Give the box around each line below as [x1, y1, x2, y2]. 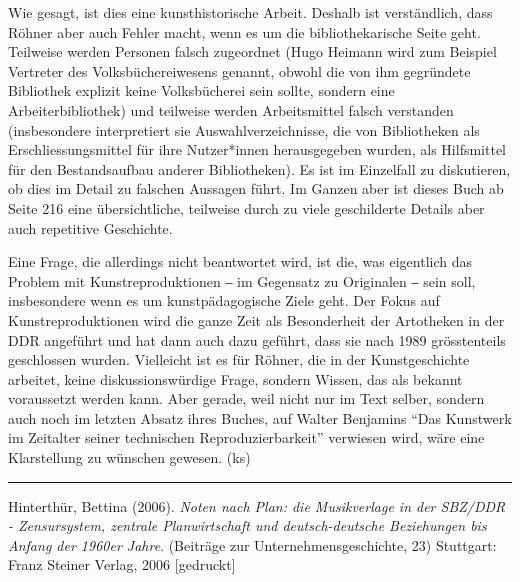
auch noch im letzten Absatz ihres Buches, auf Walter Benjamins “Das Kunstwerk [8, 407, 512, 428]
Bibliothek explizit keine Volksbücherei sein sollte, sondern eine [8, 80, 395, 101]
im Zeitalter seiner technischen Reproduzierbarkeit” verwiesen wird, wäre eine [8, 427, 485, 448]
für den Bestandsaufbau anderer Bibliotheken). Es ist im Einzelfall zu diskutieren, [8, 158, 511, 179]
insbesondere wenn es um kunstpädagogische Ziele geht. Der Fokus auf [8, 290, 440, 311]
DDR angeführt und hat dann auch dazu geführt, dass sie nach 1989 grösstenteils [8, 329, 506, 350]
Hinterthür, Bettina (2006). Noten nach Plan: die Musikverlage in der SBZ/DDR [8, 495, 506, 516]
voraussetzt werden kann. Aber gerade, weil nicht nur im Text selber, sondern [8, 388, 485, 409]
